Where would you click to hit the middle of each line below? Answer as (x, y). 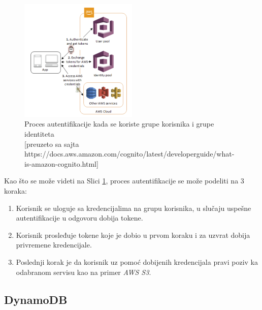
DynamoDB (36, 299)
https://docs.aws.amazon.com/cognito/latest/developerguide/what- (129, 154)
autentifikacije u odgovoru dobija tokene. (79, 218)
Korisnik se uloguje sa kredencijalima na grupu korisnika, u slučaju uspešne (134, 208)
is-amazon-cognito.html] (61, 163)
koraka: (15, 190)
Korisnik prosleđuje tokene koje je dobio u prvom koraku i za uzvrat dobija (133, 235)
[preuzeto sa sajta (52, 144)
